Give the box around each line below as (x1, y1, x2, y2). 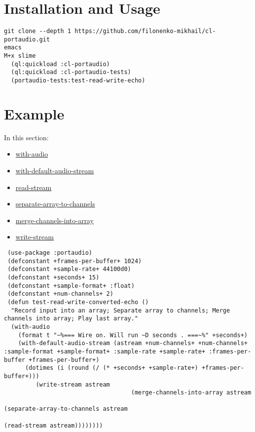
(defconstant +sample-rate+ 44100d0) (7, 266, 131, 273)
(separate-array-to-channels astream (4, 405, 128, 413)
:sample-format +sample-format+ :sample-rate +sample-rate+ (4, 348, 206, 355)
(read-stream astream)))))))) (4, 422, 103, 429)
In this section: (4, 132, 49, 142)
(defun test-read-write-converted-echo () (7, 298, 149, 306)
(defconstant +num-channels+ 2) (7, 290, 113, 298)
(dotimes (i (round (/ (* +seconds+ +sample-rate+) (25, 364, 198, 372)
